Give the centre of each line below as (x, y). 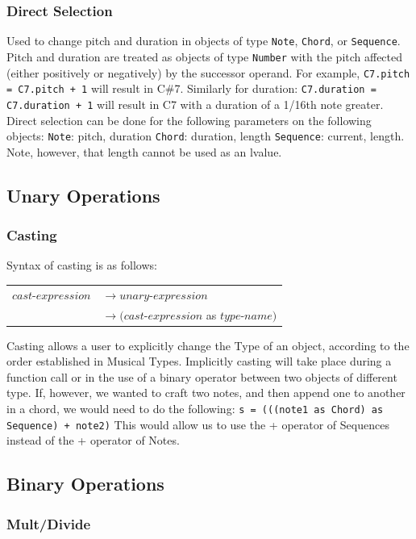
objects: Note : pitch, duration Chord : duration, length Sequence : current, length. (206, 136)
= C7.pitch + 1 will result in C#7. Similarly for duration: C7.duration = (191, 88)
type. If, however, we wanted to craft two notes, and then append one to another (206, 393)
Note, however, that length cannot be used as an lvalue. (144, 151)
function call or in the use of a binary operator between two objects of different (202, 376)
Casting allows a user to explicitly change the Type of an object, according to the (208, 345)
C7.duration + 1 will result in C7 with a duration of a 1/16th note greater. (195, 104)
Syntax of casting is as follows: (82, 265)
